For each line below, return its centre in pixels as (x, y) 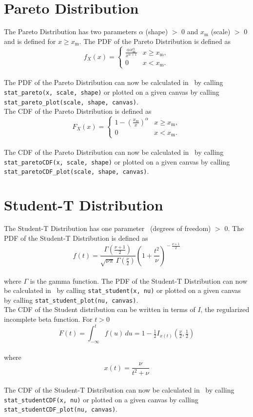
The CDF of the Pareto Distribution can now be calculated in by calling (114, 152)
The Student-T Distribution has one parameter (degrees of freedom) (107, 228)
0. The (234, 228)
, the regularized (225, 309)
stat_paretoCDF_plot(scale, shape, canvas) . (77, 171)
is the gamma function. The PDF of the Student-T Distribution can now (139, 281)
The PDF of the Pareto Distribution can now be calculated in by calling (114, 82)
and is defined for (30, 41)
